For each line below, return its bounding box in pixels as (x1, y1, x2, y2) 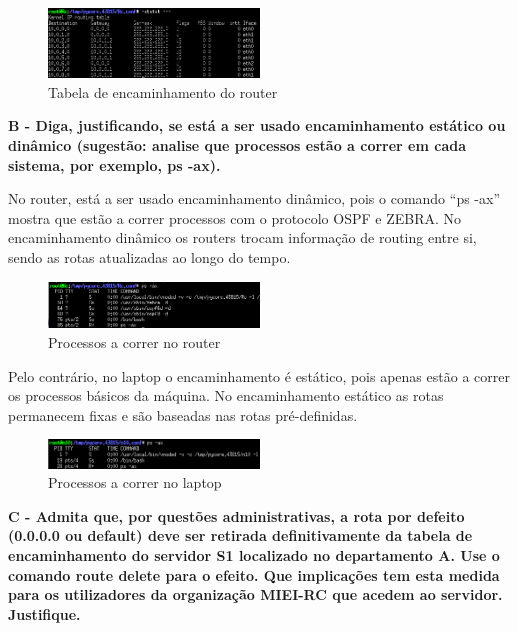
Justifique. (8, 603, 81, 624)
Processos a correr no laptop (48, 472, 222, 493)
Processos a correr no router (48, 332, 221, 353)
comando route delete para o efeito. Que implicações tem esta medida (8, 564, 500, 585)
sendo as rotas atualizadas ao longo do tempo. (8, 246, 291, 267)
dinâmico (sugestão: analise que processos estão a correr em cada (8, 135, 467, 155)
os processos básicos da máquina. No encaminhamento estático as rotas (8, 385, 444, 406)
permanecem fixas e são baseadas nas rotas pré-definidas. (8, 404, 358, 425)
